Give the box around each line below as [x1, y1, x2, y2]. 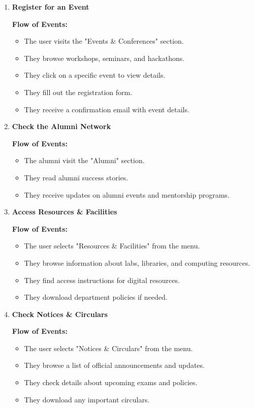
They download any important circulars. [24, 394, 150, 404]
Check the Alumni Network [12, 121, 111, 132]
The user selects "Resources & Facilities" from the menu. [24, 240, 200, 251]
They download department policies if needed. [24, 292, 168, 302]
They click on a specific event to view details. [24, 70, 166, 80]
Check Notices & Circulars [12, 308, 108, 319]
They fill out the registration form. [24, 86, 133, 97]
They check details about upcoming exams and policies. [24, 377, 198, 388]
